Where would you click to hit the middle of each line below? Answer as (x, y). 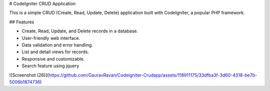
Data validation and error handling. (57, 45)
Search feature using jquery (50, 66)
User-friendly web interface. (51, 38)
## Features (22, 22)
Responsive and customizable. (53, 59)
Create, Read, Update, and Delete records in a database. (80, 31)
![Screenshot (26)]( (29, 75)
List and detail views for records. (55, 52)
